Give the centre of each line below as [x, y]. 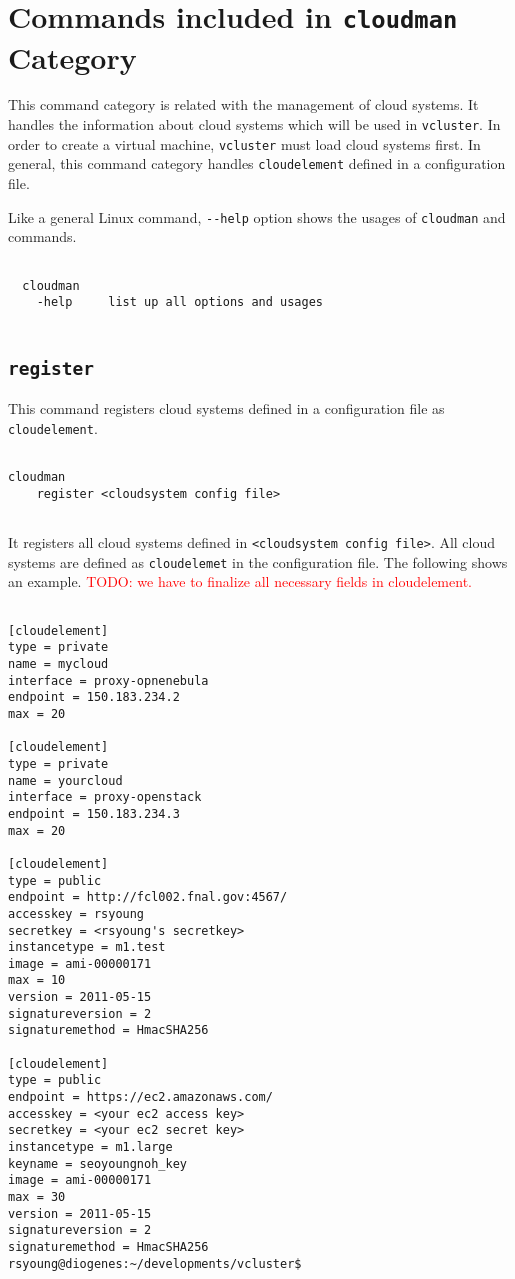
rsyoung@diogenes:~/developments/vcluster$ [155, 1263]
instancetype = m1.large [90, 1147]
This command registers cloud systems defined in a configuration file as [226, 408]
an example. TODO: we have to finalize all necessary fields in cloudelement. [240, 581]
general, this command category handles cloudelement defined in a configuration [257, 163]
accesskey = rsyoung [76, 913]
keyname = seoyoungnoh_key [97, 1163]
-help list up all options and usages [179, 302]
